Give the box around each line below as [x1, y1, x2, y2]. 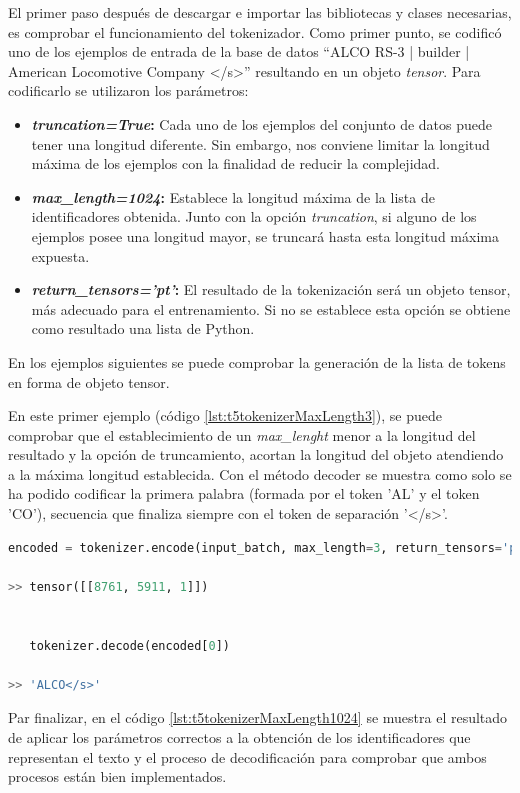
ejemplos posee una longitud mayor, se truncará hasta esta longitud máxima [31, 225, 499, 246]
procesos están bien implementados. [8, 766, 227, 787]
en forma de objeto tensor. [8, 371, 170, 392]
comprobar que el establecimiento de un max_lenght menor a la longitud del [8, 424, 476, 445]
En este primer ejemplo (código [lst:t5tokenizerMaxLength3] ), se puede [8, 405, 442, 426]
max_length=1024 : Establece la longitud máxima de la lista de [31, 186, 435, 207]
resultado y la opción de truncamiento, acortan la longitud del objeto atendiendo [8, 444, 504, 465]
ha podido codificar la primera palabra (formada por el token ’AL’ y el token [8, 483, 480, 504]
